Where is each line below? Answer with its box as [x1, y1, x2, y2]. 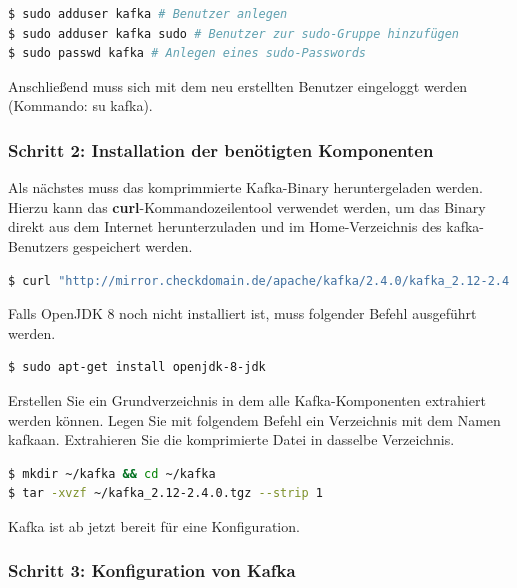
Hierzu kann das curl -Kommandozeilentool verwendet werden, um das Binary [8, 196, 486, 217]
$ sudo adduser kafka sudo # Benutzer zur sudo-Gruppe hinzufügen [8, 26, 460, 41]
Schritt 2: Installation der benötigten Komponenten [8, 137, 434, 162]
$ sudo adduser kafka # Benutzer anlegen [8, 7, 288, 21]
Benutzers [8, 235, 69, 256]
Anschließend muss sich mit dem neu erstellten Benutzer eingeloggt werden [8, 75, 468, 96]
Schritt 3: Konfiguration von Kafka [8, 558, 296, 583]
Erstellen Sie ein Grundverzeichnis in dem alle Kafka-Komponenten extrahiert [8, 389, 486, 410]
